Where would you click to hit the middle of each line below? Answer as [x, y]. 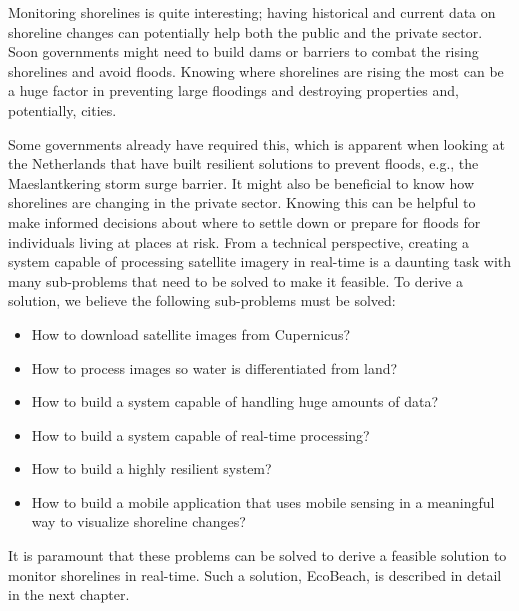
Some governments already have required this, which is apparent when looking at [257, 143]
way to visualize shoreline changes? [138, 521]
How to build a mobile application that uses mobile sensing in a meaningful [263, 501]
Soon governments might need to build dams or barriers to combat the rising [243, 51]
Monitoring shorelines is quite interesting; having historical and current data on [252, 12]
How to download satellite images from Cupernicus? [191, 333]
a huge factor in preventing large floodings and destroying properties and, [233, 90]
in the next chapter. [69, 594]
